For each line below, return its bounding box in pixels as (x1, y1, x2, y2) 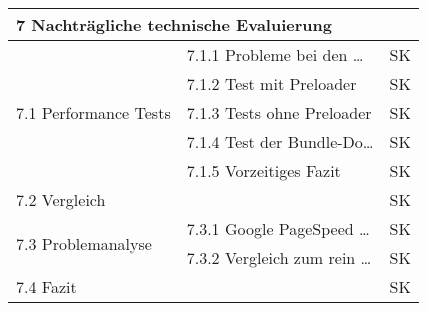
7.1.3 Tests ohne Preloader (186, 101, 372, 124)
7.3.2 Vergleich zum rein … (186, 246, 372, 269)
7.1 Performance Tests (16, 101, 171, 124)
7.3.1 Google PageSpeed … (186, 217, 370, 240)
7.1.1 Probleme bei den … (186, 43, 364, 66)
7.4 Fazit (16, 275, 77, 298)
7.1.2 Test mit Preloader (186, 72, 357, 95)
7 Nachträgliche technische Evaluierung (16, 13, 332, 36)
